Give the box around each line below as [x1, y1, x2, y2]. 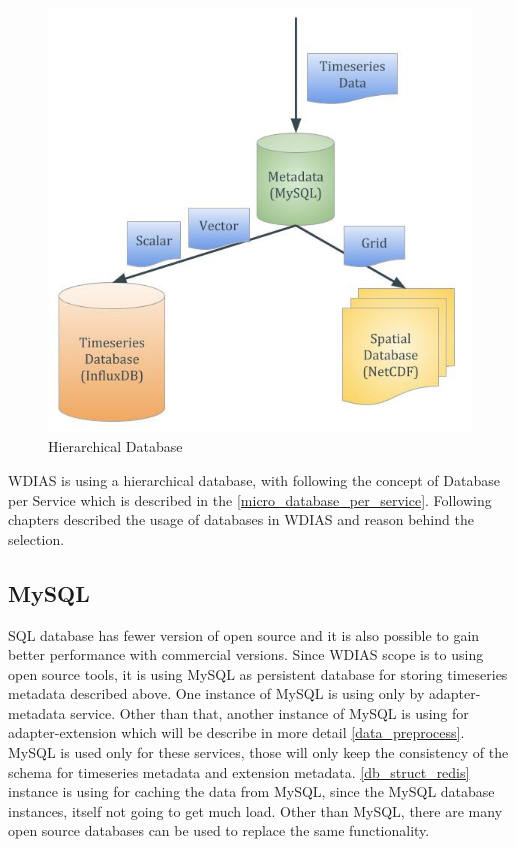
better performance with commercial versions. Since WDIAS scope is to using [8, 644, 484, 665]
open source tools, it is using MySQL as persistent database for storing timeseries [8, 663, 508, 684]
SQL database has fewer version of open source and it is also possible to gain [8, 624, 480, 645]
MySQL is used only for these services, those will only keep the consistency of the [8, 742, 509, 763]
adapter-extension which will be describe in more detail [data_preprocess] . [8, 722, 465, 743]
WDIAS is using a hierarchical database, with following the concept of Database [8, 469, 500, 490]
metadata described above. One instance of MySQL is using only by [8, 683, 425, 704]
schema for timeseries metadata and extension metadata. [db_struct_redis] [8, 761, 470, 782]
